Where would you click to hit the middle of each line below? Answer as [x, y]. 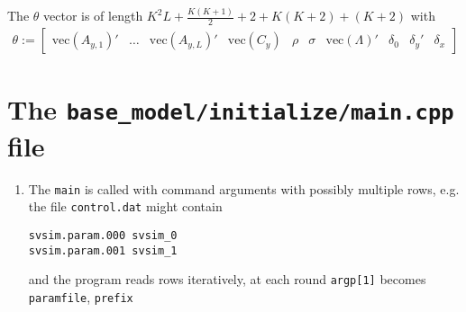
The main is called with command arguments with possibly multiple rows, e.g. [244, 188]
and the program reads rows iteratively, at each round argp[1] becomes [227, 279]
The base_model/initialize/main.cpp [231, 109]
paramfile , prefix [81, 296]
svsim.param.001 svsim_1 [103, 250]
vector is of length [93, 16]
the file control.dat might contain [125, 206]
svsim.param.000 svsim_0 [103, 235]
